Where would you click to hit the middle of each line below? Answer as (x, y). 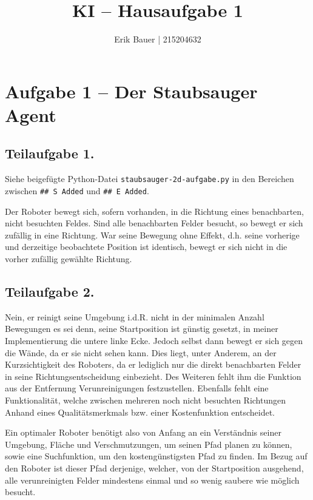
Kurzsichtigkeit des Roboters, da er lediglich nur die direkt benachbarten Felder (153, 364)
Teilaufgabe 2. (50, 291)
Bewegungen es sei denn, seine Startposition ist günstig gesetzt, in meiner (142, 329)
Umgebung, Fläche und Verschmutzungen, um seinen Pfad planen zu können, (149, 444)
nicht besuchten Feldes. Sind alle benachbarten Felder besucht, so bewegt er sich (154, 223)
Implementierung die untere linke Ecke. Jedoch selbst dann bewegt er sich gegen (154, 340)
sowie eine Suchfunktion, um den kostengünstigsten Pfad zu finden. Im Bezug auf (156, 456)
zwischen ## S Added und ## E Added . (77, 190)
